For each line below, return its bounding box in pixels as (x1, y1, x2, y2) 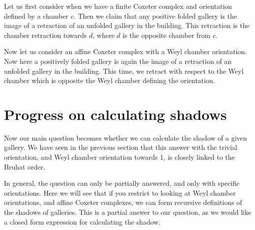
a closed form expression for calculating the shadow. (4, 216, 161, 227)
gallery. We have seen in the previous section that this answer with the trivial (4, 142, 237, 152)
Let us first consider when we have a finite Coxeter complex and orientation (4, 1, 232, 11)
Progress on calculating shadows (4, 104, 227, 124)
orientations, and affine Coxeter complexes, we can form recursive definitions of (4, 197, 242, 207)
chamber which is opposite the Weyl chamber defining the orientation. (4, 75, 215, 86)
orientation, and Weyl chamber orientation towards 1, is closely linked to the (4, 152, 235, 162)
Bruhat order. (4, 161, 45, 172)
